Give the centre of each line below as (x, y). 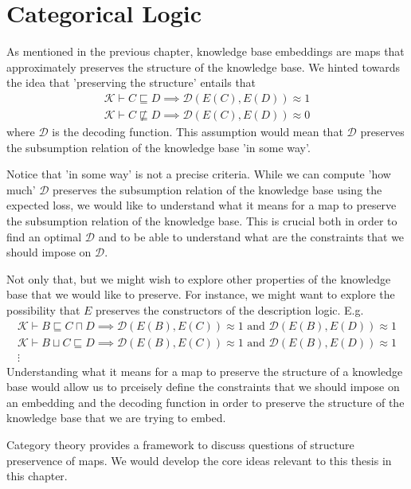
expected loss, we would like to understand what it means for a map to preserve (202, 205)
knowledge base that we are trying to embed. (116, 418)
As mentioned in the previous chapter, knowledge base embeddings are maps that (205, 51)
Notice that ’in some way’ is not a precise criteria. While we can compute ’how (199, 174)
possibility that (43, 309)
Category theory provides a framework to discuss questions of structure (180, 444)
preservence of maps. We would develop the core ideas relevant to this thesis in (199, 460)
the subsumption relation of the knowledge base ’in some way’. (159, 147)
